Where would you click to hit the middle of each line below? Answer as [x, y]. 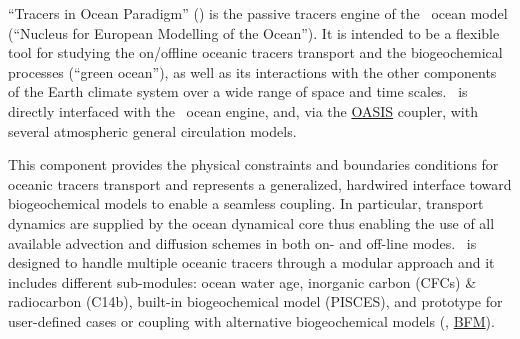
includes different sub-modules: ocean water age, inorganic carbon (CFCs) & [242, 281]
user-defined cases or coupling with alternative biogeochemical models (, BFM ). [251, 320]
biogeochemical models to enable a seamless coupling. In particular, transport [246, 203]
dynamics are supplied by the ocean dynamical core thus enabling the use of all [251, 222]
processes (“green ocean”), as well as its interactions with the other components [252, 71]
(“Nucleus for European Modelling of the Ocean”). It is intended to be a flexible [254, 32]
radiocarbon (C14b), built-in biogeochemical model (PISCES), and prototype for [255, 301]
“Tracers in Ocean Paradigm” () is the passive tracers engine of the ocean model [258, 13]
